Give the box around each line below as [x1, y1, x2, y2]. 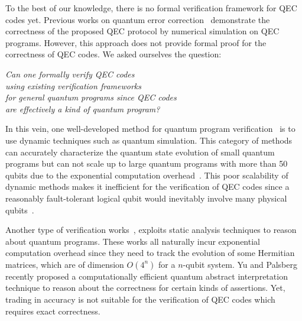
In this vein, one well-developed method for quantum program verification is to [5, 122, 295, 135]
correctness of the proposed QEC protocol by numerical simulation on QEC [5, 25, 280, 37]
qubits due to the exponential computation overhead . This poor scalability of [5, 168, 288, 181]
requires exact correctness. [5, 304, 100, 317]
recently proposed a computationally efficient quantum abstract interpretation [5, 270, 288, 282]
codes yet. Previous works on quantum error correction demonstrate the [5, 13, 270, 25]
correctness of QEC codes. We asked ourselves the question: [5, 48, 222, 60]
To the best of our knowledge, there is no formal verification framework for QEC [5, 2, 297, 14]
